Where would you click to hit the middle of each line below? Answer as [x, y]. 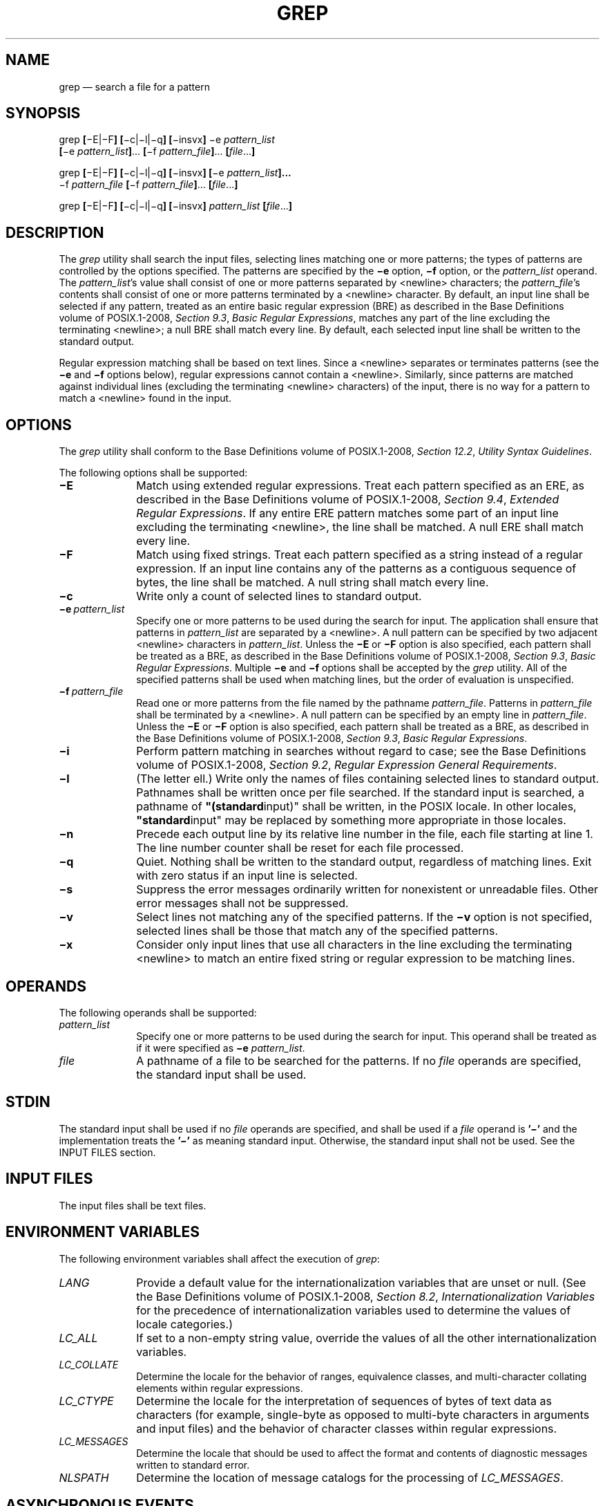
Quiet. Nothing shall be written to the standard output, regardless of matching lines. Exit [364, 862]
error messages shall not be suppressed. [242, 903]
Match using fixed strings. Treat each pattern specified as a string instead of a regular [359, 555]
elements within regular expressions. [220, 1388]
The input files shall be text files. [133, 1205]
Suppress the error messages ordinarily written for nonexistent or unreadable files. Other [367, 890]
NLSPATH [84, 1477]
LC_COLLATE [89, 1364]
